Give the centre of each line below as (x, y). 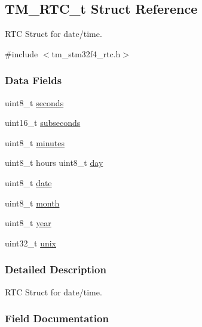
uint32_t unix (30, 243)
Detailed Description (56, 269)
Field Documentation (57, 318)
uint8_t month (32, 203)
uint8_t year (28, 223)
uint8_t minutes (35, 142)
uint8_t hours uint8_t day (54, 163)
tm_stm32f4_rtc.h (86, 53)
